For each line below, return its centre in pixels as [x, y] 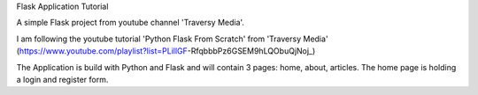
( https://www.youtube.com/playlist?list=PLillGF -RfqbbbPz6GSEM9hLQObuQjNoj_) [166, 51]
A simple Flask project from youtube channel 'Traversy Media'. [131, 23]
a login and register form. [62, 79]
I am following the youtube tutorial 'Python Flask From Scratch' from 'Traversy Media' [172, 39]
